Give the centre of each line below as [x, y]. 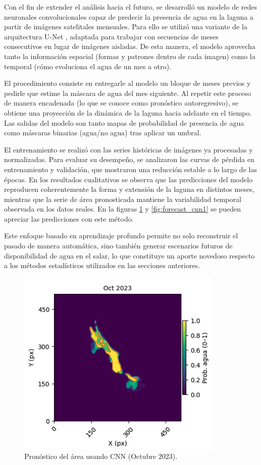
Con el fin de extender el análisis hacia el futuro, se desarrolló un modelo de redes [131, 7]
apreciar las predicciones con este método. [69, 218]
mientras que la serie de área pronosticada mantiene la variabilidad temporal [123, 199]
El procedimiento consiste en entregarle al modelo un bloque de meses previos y [127, 83]
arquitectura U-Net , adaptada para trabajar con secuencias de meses [111, 36]
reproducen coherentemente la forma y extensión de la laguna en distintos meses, [129, 189]
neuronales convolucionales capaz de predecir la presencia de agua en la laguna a [129, 16]
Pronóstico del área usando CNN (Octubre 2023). [101, 456]
